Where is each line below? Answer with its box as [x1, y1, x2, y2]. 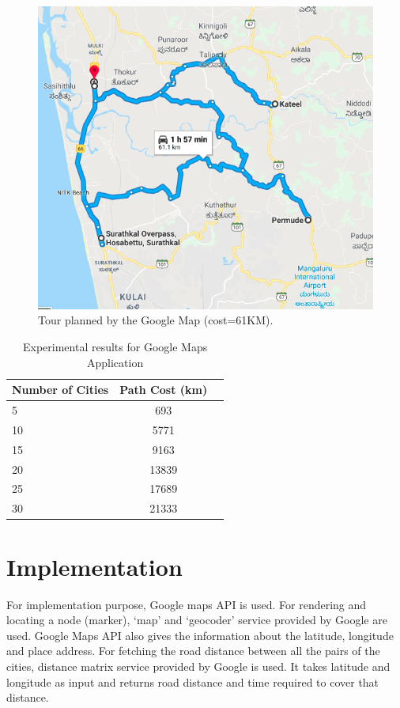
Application [87, 354, 144, 370]
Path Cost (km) [119, 381, 208, 398]
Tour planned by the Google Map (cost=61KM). [38, 312, 274, 328]
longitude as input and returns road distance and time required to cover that [6, 673, 379, 690]
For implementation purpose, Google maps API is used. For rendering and [6, 596, 367, 612]
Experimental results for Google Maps [23, 339, 208, 355]
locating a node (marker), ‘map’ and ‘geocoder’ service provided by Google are [6, 611, 387, 628]
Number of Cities [12, 381, 109, 398]
